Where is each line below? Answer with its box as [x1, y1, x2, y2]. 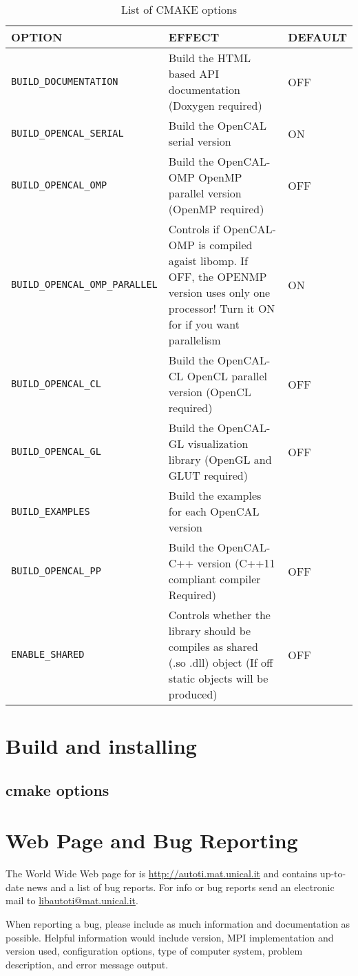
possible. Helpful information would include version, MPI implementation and [6, 930, 334, 944]
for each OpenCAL [168, 503, 260, 519]
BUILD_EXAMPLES [11, 505, 90, 517]
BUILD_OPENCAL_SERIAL [11, 128, 124, 139]
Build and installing [6, 732, 197, 760]
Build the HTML [168, 50, 251, 66]
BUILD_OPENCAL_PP [11, 565, 101, 576]
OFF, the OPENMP [168, 269, 267, 284]
